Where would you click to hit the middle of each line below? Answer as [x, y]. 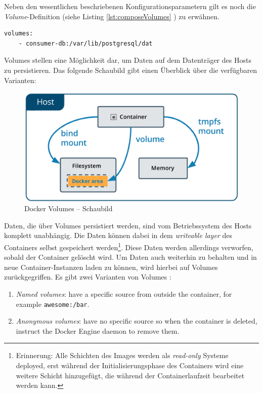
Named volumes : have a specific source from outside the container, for [124, 293]
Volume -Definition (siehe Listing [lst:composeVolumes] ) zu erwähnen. [112, 16]
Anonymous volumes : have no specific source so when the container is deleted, [137, 321]
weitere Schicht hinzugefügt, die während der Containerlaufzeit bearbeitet [130, 375]
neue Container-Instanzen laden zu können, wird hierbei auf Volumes [111, 267]
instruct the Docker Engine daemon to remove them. [98, 330]
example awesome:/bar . [53, 304]
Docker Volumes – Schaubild [69, 208]
